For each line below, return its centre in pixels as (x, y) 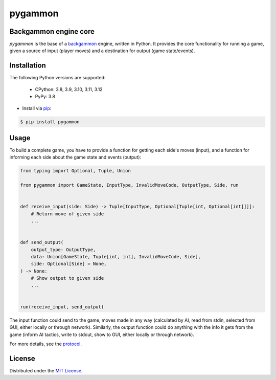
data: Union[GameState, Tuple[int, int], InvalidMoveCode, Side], (116, 257)
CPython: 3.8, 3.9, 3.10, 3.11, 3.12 (69, 89)
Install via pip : (37, 108)
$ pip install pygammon (50, 122)
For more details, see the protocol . (45, 344)
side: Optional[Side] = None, (69, 264)
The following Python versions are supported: (57, 78)
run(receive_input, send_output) (62, 307)
